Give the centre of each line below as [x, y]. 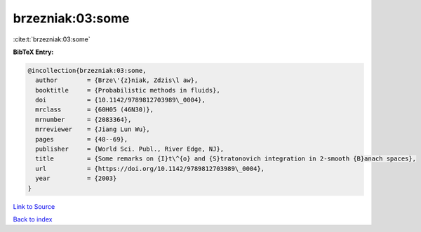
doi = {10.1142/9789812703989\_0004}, [121, 100]
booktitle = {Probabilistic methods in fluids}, [128, 90]
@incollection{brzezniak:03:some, [87, 70]
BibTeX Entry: [33, 52]
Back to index [33, 219]
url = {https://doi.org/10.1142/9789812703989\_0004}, [150, 169]
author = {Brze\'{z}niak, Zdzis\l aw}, [117, 80]
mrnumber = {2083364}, [83, 120]
